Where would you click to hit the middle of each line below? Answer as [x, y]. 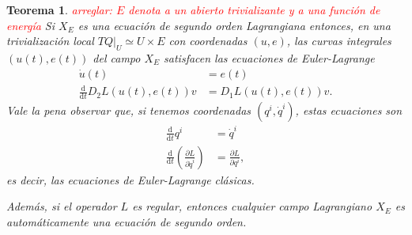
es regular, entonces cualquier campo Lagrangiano [252, 206]
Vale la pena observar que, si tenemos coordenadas [129, 110]
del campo [117, 57]
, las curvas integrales [339, 41]
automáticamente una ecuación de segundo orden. [127, 221]
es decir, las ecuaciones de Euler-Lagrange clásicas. [130, 179]
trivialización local [50, 41]
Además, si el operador [62, 206]
